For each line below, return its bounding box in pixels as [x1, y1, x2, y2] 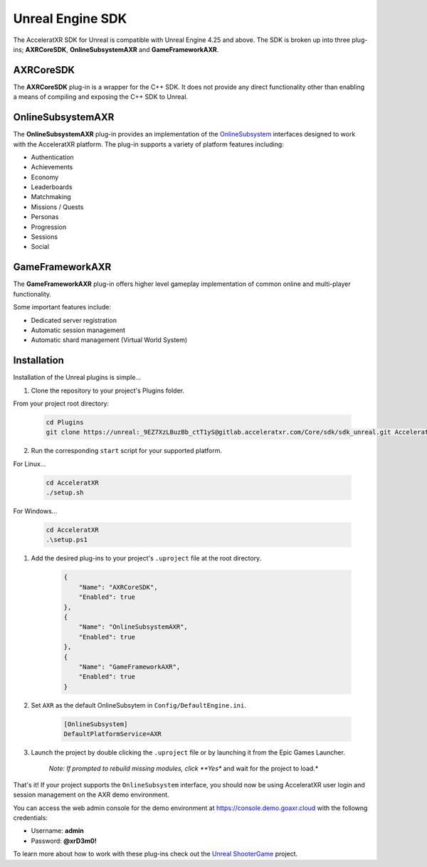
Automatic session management [31, 326, 126, 334]
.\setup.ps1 [46, 536, 88, 544]
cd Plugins [46, 418, 84, 426]
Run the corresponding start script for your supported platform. [31, 447, 222, 455]
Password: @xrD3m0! [31, 836, 97, 845]
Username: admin [31, 826, 85, 835]
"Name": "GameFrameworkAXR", [78, 662, 181, 671]
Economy [31, 173, 59, 181]
